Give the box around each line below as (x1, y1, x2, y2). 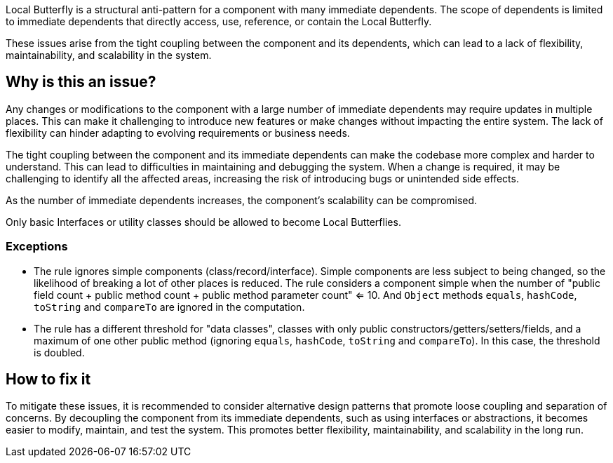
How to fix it (6, 370, 91, 389)
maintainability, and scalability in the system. (6, 49, 212, 61)
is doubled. (34, 346, 85, 358)
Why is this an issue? (6, 73, 156, 91)
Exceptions (6, 239, 68, 254)
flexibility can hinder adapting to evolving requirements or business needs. (6, 126, 350, 139)
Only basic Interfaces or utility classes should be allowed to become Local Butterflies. (6, 215, 401, 228)
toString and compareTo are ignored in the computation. (34, 300, 305, 313)
